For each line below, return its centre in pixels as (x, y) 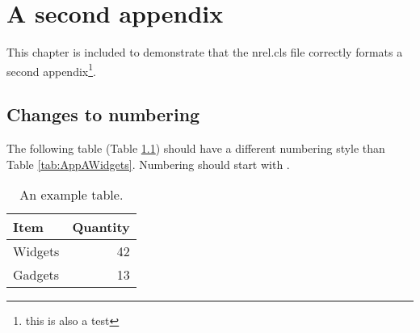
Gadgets (36, 275)
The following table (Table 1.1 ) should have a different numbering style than (196, 148)
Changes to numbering (103, 114)
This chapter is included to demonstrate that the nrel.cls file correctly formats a (205, 52)
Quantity (101, 227)
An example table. (71, 195)
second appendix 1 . (51, 70)
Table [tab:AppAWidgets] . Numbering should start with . (148, 164)
